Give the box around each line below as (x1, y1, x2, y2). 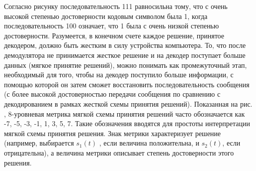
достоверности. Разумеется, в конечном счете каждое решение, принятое (4, 30, 224, 40)
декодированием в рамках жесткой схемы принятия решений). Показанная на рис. (4, 98, 253, 109)
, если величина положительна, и (99, 138, 199, 148)
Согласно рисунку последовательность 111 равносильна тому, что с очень (4, 1, 228, 11)
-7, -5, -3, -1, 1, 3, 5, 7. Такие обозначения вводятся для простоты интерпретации (4, 118, 250, 129)
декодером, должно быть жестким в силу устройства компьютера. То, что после (4, 40, 246, 50)
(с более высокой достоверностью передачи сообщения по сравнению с (4, 89, 221, 99)
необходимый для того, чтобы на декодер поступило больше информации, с (4, 69, 234, 80)
